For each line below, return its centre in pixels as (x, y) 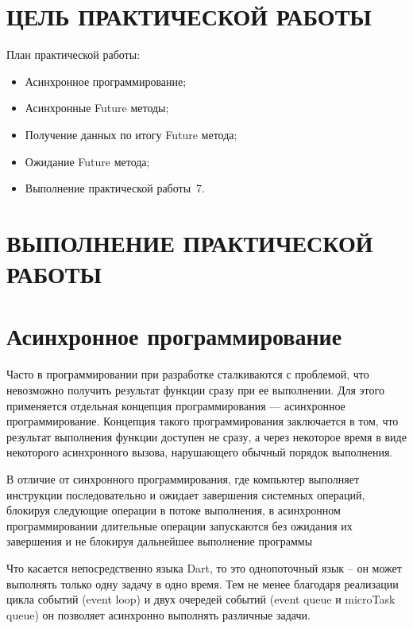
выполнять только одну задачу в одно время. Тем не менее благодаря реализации (203, 583)
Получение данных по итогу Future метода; (131, 134)
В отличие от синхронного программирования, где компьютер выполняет (183, 478)
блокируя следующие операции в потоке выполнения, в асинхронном (174, 510)
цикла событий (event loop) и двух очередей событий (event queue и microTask (201, 599)
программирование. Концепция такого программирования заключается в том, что (203, 421)
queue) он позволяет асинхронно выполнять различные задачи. (158, 614)
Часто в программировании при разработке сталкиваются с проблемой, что (188, 374)
